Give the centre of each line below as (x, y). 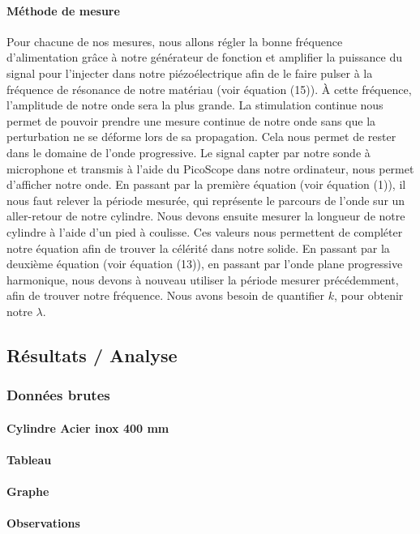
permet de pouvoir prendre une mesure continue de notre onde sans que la (191, 120)
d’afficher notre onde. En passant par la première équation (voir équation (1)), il (206, 184)
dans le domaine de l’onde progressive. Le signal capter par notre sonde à (189, 152)
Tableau (29, 459)
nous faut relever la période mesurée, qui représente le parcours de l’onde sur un (206, 200)
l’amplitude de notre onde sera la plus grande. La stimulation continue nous (195, 105)
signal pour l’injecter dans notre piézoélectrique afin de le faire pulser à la (190, 73)
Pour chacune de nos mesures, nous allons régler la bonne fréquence (175, 41)
